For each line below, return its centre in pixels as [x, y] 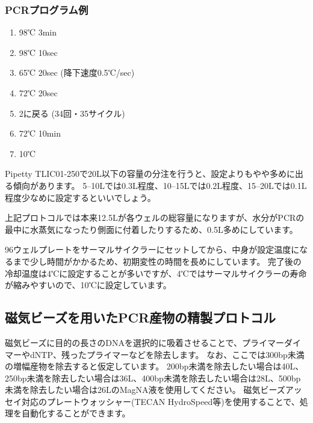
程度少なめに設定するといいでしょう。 [80, 197]
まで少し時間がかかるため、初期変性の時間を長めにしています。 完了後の [157, 261]
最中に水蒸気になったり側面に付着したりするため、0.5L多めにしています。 [151, 229]
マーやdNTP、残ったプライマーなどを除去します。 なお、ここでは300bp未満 [155, 354]
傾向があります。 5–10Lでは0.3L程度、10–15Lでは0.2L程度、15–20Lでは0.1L [160, 185]
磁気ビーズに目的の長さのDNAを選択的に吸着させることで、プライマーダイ [153, 342]
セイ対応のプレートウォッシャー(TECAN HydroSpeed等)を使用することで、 [152, 401]
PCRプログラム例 [47, 9]
